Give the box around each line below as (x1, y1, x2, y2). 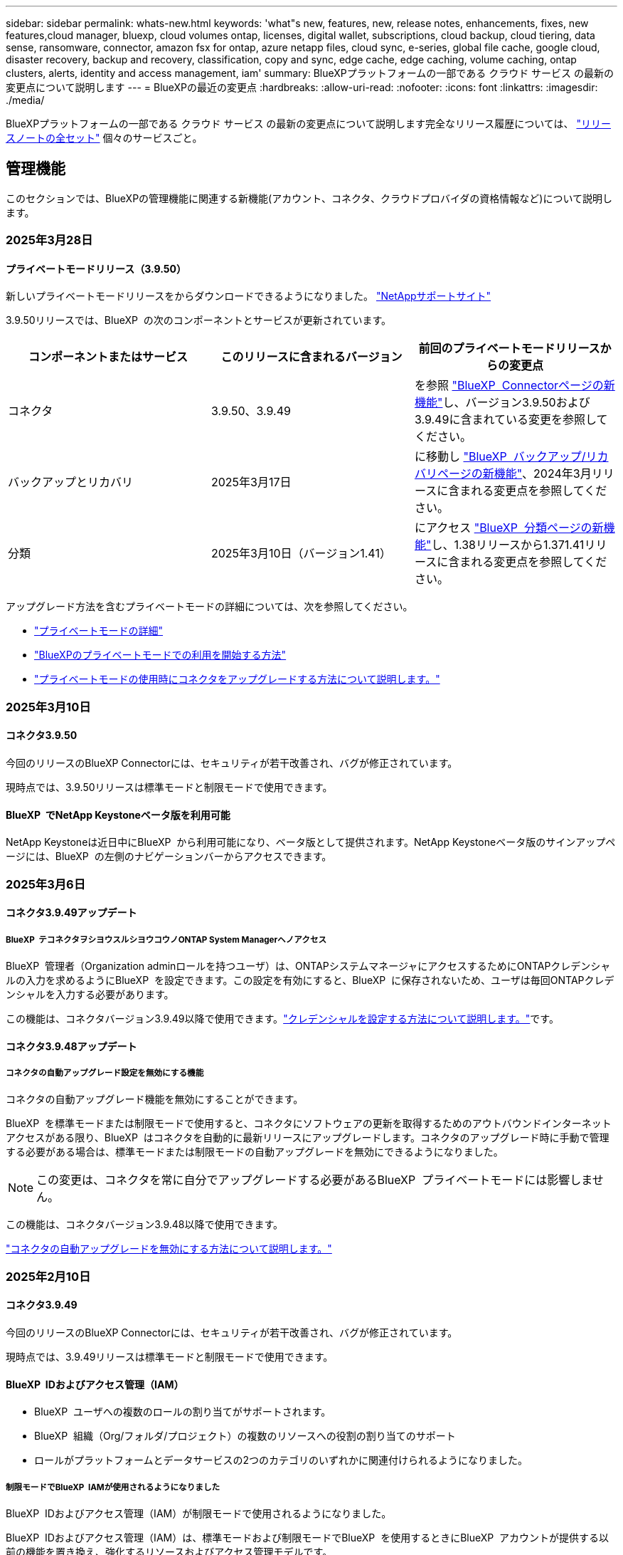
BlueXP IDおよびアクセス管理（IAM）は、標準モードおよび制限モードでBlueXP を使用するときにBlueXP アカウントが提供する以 (6, 1532, 609, 1544)
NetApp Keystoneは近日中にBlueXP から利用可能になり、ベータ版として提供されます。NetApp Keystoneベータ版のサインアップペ (6, 836, 616, 849)
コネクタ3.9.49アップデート (6, 906, 137, 919)
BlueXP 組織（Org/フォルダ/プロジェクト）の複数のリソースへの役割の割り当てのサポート (34, 1430, 456, 1443)
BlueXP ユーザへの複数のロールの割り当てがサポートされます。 (34, 1405, 331, 1418)
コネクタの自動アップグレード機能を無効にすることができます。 (6, 1093, 304, 1106)
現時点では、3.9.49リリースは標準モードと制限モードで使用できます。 (6, 1351, 334, 1363)
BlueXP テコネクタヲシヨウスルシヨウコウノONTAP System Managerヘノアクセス (6, 934, 327, 945)
